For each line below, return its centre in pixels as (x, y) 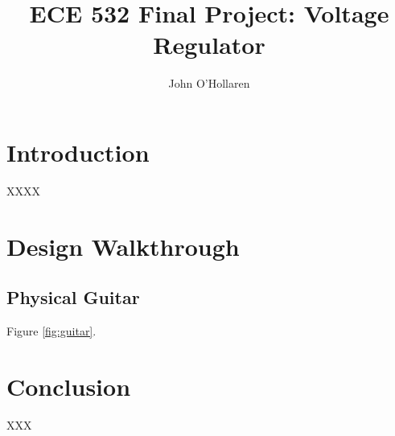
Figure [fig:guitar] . (51, 331)
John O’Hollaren (209, 83)
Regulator (209, 45)
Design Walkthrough (123, 246)
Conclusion (69, 386)
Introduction (78, 152)
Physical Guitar (73, 297)
